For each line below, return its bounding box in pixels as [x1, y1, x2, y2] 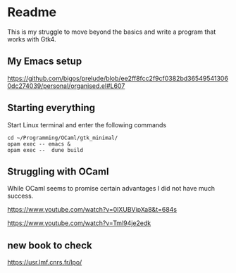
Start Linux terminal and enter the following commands [7, 120, 167, 129]
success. [7, 191, 34, 201]
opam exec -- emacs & [7, 140, 71, 148]
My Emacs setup [7, 56, 82, 68]
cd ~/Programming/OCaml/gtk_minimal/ [7, 134, 118, 141]
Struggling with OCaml [7, 165, 109, 177]
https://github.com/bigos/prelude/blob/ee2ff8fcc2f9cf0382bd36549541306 [7, 74, 229, 82]
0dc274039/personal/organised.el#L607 [7, 82, 125, 90]
